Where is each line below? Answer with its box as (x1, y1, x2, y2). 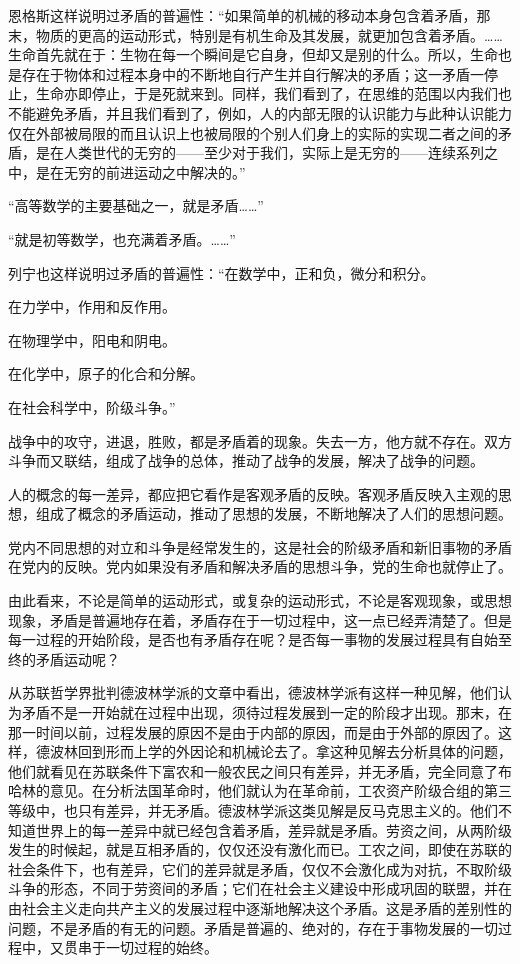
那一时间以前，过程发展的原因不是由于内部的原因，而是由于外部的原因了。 (8, 721, 498, 742)
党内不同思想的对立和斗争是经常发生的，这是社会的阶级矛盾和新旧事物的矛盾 (8, 536, 512, 557)
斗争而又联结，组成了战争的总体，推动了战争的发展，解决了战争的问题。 (8, 450, 484, 471)
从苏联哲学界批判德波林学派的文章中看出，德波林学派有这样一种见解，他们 (8, 682, 498, 703)
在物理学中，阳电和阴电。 (8, 329, 176, 350)
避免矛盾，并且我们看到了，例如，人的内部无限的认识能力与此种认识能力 (35, 102, 512, 123)
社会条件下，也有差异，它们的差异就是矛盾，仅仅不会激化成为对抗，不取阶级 (8, 858, 512, 879)
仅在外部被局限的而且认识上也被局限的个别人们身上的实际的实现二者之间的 (8, 122, 498, 143)
